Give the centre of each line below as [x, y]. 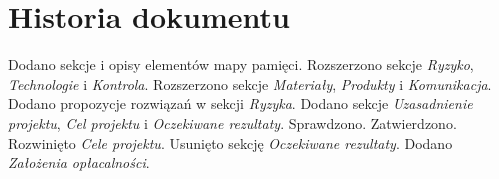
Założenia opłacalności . [79, 162]
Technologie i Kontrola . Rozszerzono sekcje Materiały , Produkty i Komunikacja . [250, 83]
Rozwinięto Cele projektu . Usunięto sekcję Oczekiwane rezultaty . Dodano [230, 142]
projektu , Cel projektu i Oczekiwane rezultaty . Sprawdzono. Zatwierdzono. [232, 122]
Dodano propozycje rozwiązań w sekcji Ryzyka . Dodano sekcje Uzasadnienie [240, 103]
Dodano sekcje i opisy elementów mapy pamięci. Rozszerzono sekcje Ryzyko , [241, 64]
